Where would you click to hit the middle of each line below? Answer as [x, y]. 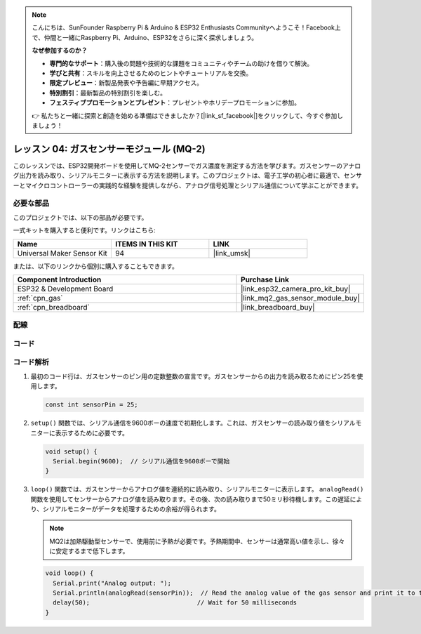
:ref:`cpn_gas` [40, 298]
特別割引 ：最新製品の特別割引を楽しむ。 [108, 93]
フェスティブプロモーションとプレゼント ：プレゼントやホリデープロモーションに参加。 [175, 103]
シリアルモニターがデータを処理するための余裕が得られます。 [131, 509]
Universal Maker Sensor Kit [62, 253]
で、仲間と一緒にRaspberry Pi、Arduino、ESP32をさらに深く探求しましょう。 [145, 37]
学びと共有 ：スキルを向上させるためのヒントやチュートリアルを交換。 [151, 73]
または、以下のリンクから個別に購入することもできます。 [96, 266]
